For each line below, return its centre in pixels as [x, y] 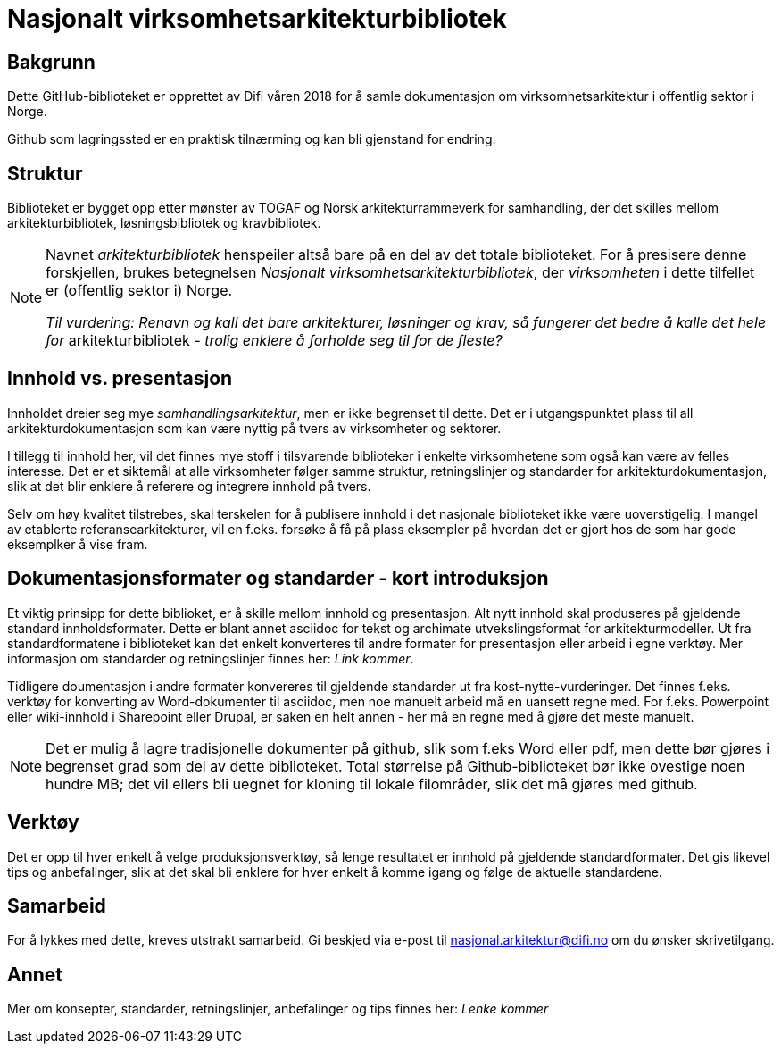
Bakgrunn [51, 62]
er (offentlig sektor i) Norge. [139, 291]
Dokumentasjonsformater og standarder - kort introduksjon [278, 579]
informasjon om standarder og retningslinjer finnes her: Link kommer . [211, 658]
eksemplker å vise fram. [78, 544]
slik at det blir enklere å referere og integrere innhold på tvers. [189, 486]
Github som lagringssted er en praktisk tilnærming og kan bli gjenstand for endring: [252, 139]
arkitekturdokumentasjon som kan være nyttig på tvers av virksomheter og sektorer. [254, 428]
